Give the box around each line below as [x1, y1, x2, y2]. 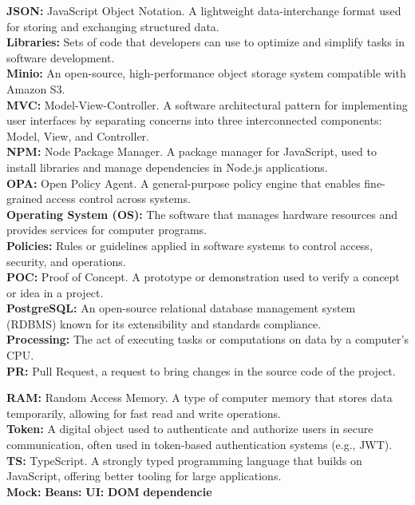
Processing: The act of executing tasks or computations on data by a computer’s [6, 331, 409, 348]
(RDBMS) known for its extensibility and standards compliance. [6, 315, 322, 332]
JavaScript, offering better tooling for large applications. [6, 467, 282, 484]
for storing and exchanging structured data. [6, 18, 219, 34]
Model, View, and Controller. [6, 127, 149, 144]
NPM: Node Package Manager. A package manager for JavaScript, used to [6, 143, 377, 160]
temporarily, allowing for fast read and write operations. [6, 404, 281, 421]
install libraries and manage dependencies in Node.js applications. [6, 158, 328, 175]
